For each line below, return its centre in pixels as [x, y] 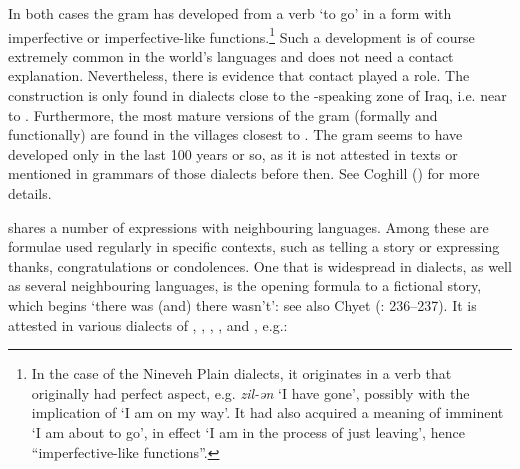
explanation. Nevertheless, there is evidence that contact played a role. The [239, 75]
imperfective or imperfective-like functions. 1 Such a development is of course [241, 35]
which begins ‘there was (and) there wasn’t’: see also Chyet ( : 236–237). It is [242, 304]
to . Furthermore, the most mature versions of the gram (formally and [223, 114]
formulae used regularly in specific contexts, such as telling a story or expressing [254, 246]
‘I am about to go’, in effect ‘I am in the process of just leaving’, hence [248, 431]
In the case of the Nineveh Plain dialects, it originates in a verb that [241, 373]
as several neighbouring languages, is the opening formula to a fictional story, [245, 285]
